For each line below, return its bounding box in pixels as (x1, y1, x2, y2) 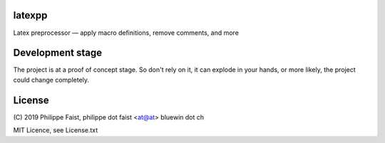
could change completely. (13, 75, 89, 84)
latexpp (13, 9, 48, 21)
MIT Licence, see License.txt (13, 126, 98, 134)
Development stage (13, 47, 103, 59)
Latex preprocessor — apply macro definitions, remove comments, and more (13, 28, 239, 37)
